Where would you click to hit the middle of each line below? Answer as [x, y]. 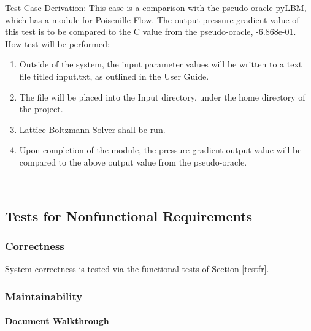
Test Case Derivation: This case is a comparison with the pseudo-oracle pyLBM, [156, 7]
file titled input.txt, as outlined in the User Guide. [114, 76]
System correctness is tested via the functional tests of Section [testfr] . [137, 269]
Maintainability [44, 296]
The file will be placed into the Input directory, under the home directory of [162, 97]
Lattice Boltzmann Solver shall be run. [92, 129]
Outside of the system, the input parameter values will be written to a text [161, 64]
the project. [41, 109]
